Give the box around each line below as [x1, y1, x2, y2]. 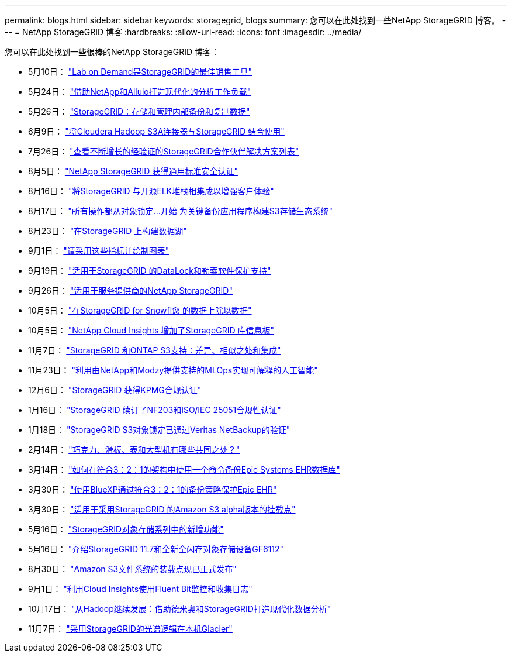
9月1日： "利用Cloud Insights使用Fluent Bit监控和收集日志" [28, 584, 252, 594]
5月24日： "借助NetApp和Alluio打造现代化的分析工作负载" [28, 87, 251, 97]
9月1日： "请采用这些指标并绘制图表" [28, 246, 169, 256]
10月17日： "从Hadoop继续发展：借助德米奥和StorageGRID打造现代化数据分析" [28, 604, 331, 614]
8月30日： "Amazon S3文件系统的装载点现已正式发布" [28, 564, 237, 574]
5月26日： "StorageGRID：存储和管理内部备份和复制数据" [28, 106, 250, 116]
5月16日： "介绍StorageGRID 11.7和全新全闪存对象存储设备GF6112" [28, 544, 284, 554]
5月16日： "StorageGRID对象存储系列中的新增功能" [28, 524, 224, 534]
